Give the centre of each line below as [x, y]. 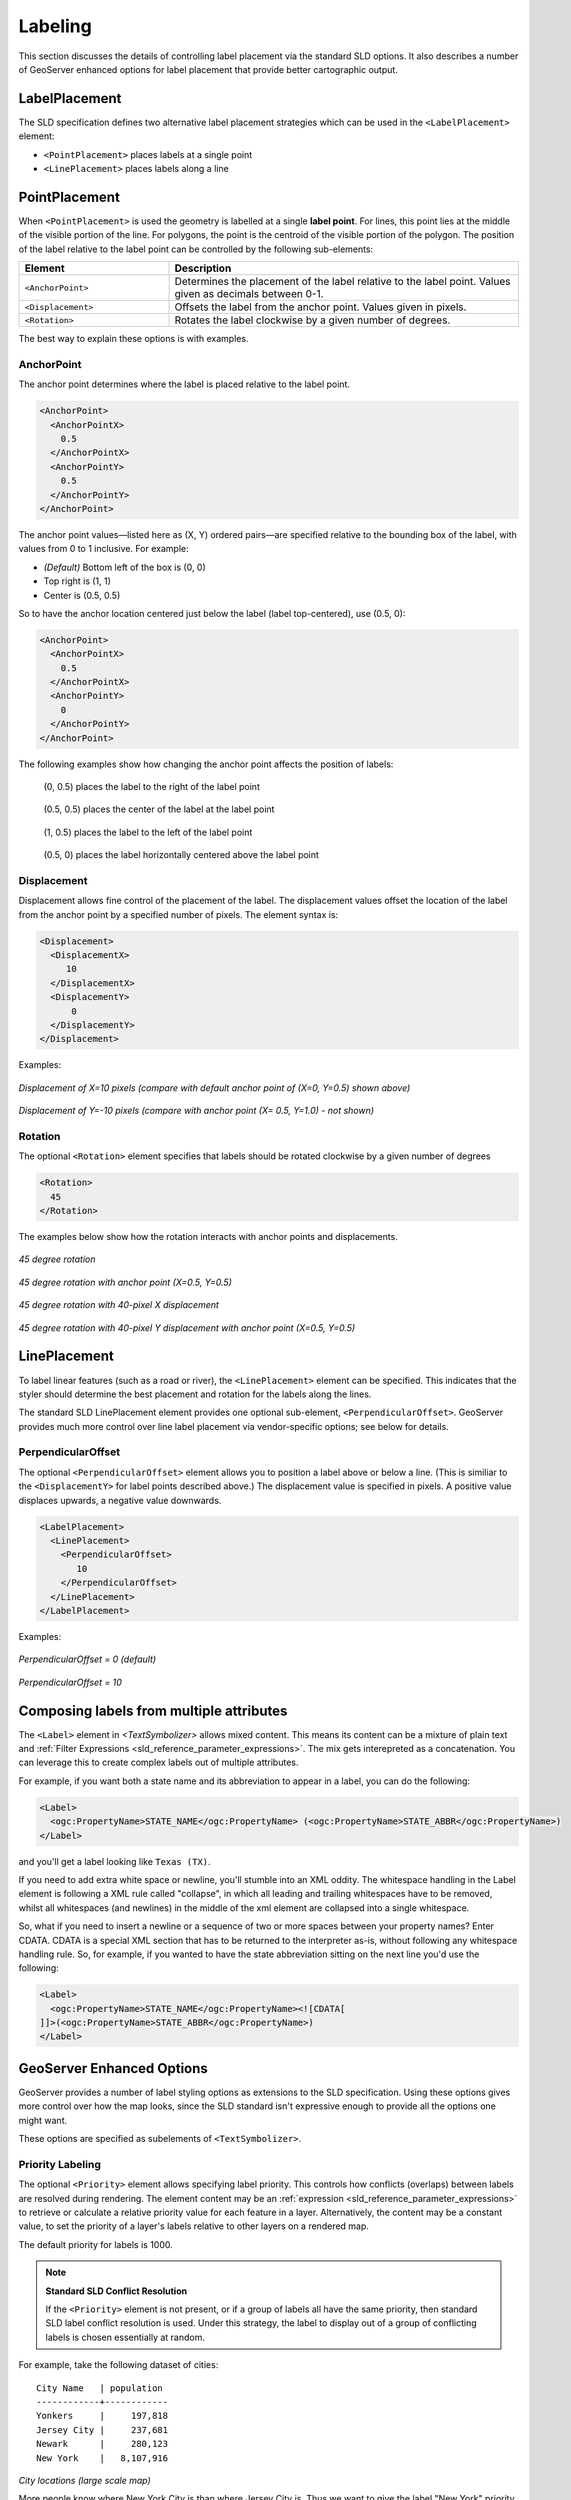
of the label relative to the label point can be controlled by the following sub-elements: [196, 249]
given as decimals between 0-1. [249, 294]
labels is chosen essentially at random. [125, 2337]
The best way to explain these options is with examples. [133, 339]
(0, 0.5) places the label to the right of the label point [151, 786]
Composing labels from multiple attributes [153, 1710]
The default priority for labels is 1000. [96, 2244]
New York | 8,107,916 [102, 2458]
